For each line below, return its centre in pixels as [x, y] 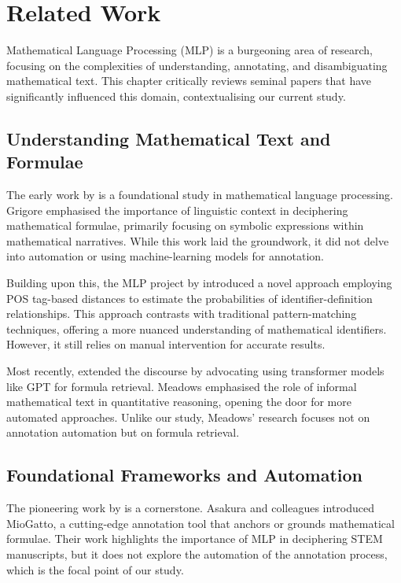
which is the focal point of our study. [95, 569]
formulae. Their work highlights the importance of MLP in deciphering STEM [195, 539]
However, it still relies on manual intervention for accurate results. [166, 344]
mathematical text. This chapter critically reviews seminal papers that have [189, 81]
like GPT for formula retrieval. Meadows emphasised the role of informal [182, 386]
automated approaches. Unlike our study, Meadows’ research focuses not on [188, 417]
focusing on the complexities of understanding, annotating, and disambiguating [197, 65]
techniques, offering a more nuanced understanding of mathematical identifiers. [197, 328]
